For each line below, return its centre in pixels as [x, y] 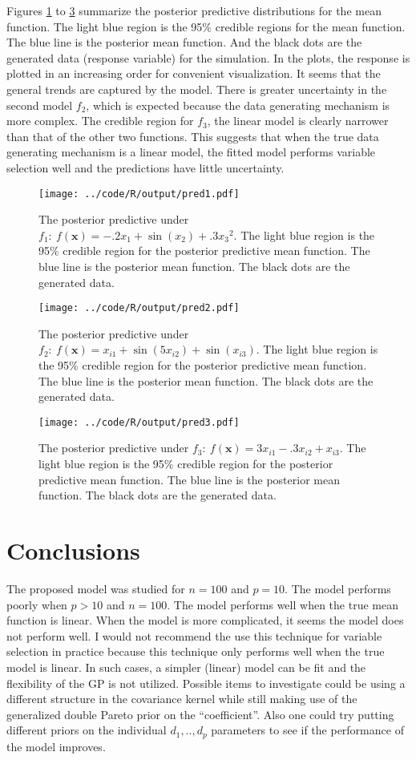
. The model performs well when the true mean [283, 604]
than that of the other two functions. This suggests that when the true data [193, 136]
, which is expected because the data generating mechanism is [238, 105]
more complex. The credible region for [100, 121]
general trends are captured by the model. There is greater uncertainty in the [197, 89]
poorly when [37, 604]
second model [40, 105]
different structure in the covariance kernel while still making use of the [182, 699]
